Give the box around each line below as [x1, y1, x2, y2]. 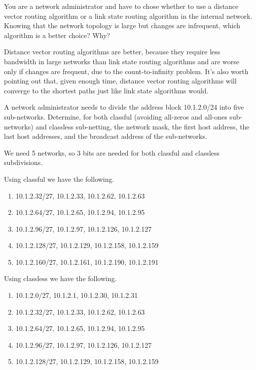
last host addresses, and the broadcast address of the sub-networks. [4, 131, 207, 141]
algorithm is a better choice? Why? [4, 30, 110, 40]
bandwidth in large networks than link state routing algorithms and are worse [4, 56, 239, 66]
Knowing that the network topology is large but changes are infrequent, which [4, 20, 241, 31]
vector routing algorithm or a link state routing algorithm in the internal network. [4, 10, 253, 21]
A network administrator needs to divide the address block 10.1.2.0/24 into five [4, 102, 244, 112]
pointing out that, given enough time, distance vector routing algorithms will [4, 76, 237, 86]
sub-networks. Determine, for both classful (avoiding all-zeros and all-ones [4, 111, 227, 122]
